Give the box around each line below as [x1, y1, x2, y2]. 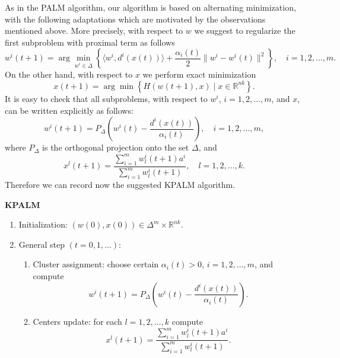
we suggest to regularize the [194, 24, 295, 37]
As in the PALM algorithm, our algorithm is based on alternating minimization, [5, 1, 296, 13]
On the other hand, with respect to [5, 68, 133, 81]
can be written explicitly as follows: [5, 104, 134, 116]
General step [18, 238, 65, 250]
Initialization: [18, 218, 68, 231]
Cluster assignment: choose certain [33, 258, 159, 270]
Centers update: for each [33, 315, 122, 327]
